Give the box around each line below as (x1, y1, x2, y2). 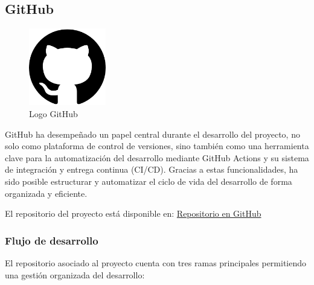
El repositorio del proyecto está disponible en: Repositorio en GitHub (5, 207, 261, 220)
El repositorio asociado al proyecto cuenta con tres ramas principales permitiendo (5, 256, 307, 269)
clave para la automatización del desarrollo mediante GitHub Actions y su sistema (5, 151, 309, 164)
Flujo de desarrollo (5, 232, 98, 248)
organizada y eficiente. (5, 187, 88, 199)
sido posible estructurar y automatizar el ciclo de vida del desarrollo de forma (5, 175, 292, 187)
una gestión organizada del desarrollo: (5, 268, 145, 281)
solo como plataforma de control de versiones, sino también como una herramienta (5, 139, 309, 152)
